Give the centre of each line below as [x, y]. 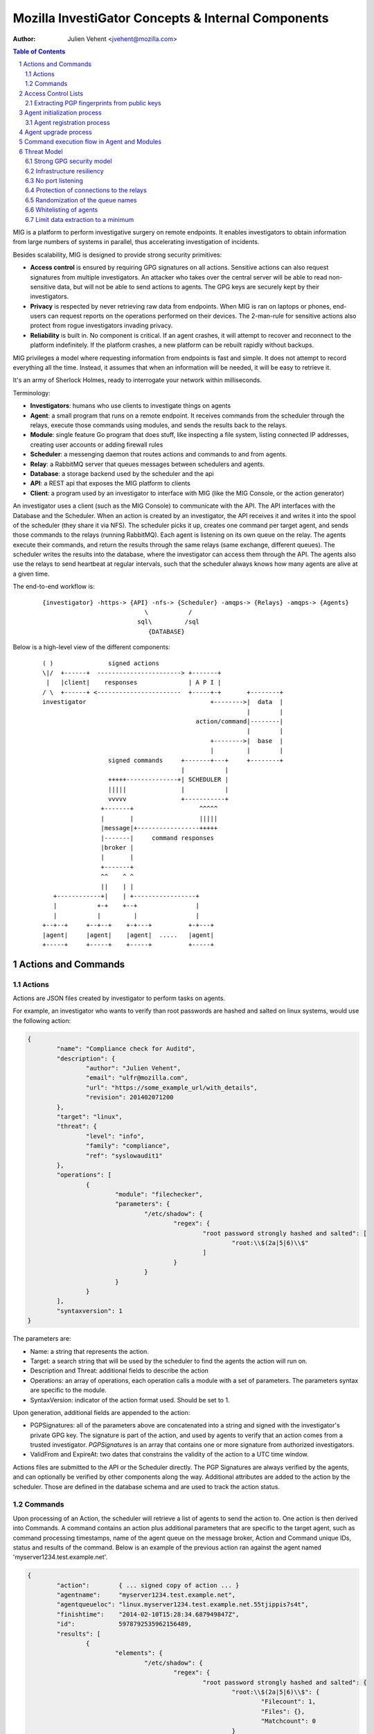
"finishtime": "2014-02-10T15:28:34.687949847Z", [148, 1614]
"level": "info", [115, 1136]
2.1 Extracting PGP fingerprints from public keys [93, 103]
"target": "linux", [89, 1116]
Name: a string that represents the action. [89, 1351]
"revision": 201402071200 [130, 1097]
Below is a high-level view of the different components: [91, 647]
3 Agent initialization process [60, 113]
